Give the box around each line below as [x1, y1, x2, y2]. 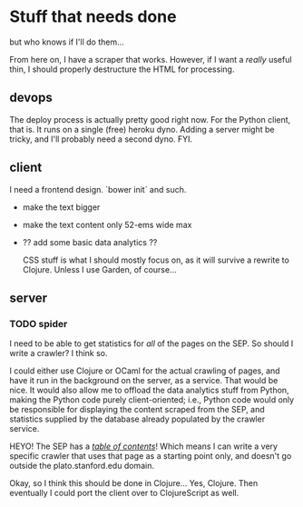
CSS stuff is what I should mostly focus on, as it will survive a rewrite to [22, 254, 290, 265]
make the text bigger [22, 202, 101, 213]
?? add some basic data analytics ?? [22, 236, 158, 247]
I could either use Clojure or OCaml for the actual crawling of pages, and [9, 365, 280, 376]
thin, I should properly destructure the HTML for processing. [9, 64, 235, 75]
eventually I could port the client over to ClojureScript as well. [9, 488, 239, 499]
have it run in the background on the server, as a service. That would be [9, 375, 279, 386]
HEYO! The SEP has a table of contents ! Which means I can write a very [9, 441, 279, 452]
